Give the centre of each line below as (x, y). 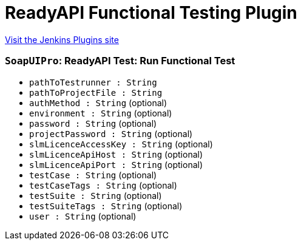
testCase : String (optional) (93, 175)
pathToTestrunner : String (93, 82)
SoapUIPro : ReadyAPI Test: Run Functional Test (120, 61)
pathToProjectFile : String (96, 92)
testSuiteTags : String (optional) (106, 206)
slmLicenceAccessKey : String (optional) (121, 144)
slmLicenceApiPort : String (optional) (116, 164)
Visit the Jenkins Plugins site (62, 39)
